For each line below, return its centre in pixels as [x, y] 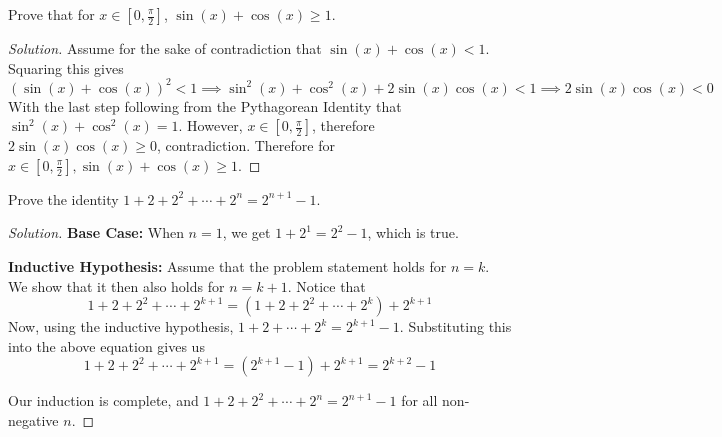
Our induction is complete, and [103, 400]
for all [419, 400]
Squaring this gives [66, 67]
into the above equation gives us [106, 345]
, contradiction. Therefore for [246, 145]
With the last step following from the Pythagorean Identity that [205, 105]
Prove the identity [63, 198]
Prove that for [51, 14]
